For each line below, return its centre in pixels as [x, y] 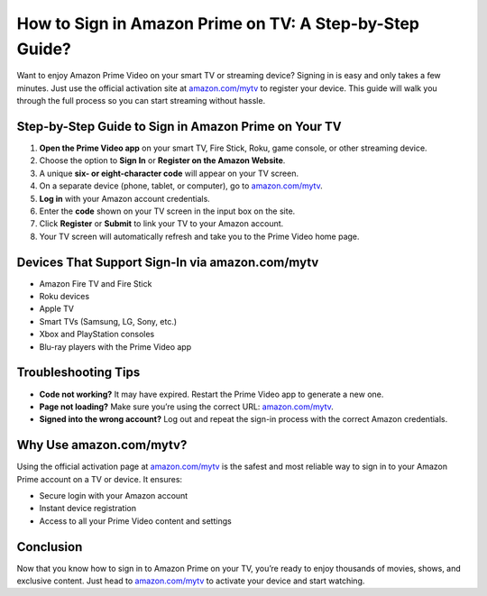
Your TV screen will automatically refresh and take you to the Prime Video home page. [199, 236]
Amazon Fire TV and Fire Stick [96, 283]
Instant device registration [88, 509]
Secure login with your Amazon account [114, 495]
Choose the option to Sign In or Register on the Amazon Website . [162, 160]
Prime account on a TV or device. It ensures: [100, 479]
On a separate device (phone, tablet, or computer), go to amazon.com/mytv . [181, 186]
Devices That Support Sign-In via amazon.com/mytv [168, 262]
